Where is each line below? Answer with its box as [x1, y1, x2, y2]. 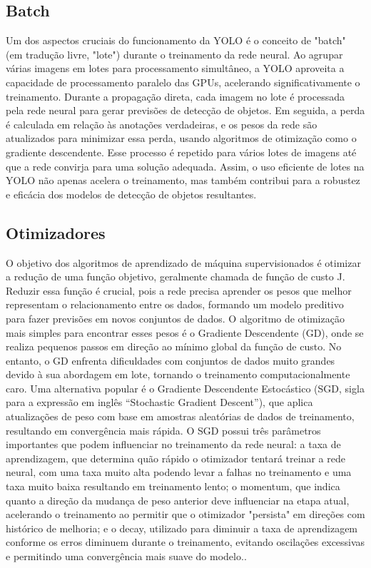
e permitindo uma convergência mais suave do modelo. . [6, 549, 247, 563]
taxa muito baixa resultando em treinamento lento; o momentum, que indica [6, 479, 340, 494]
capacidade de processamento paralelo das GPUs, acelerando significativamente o [6, 74, 360, 89]
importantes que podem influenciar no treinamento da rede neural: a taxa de [6, 437, 341, 452]
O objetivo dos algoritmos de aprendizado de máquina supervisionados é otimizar [6, 255, 361, 270]
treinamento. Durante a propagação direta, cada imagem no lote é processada [6, 88, 345, 103]
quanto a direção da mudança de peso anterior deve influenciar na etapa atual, [6, 492, 350, 507]
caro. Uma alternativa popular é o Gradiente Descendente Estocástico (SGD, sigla [6, 380, 365, 395]
